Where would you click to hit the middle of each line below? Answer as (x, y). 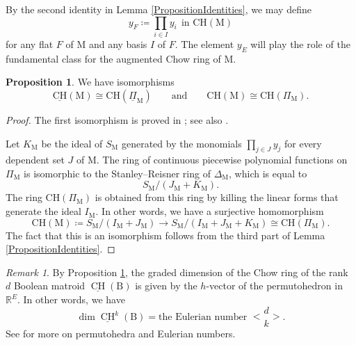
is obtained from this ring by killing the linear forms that (217, 197)
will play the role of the (300, 43)
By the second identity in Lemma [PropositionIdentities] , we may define (159, 9)
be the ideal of (72, 143)
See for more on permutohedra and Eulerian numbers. (121, 333)
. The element (204, 43)
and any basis (118, 43)
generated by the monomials (181, 143)
